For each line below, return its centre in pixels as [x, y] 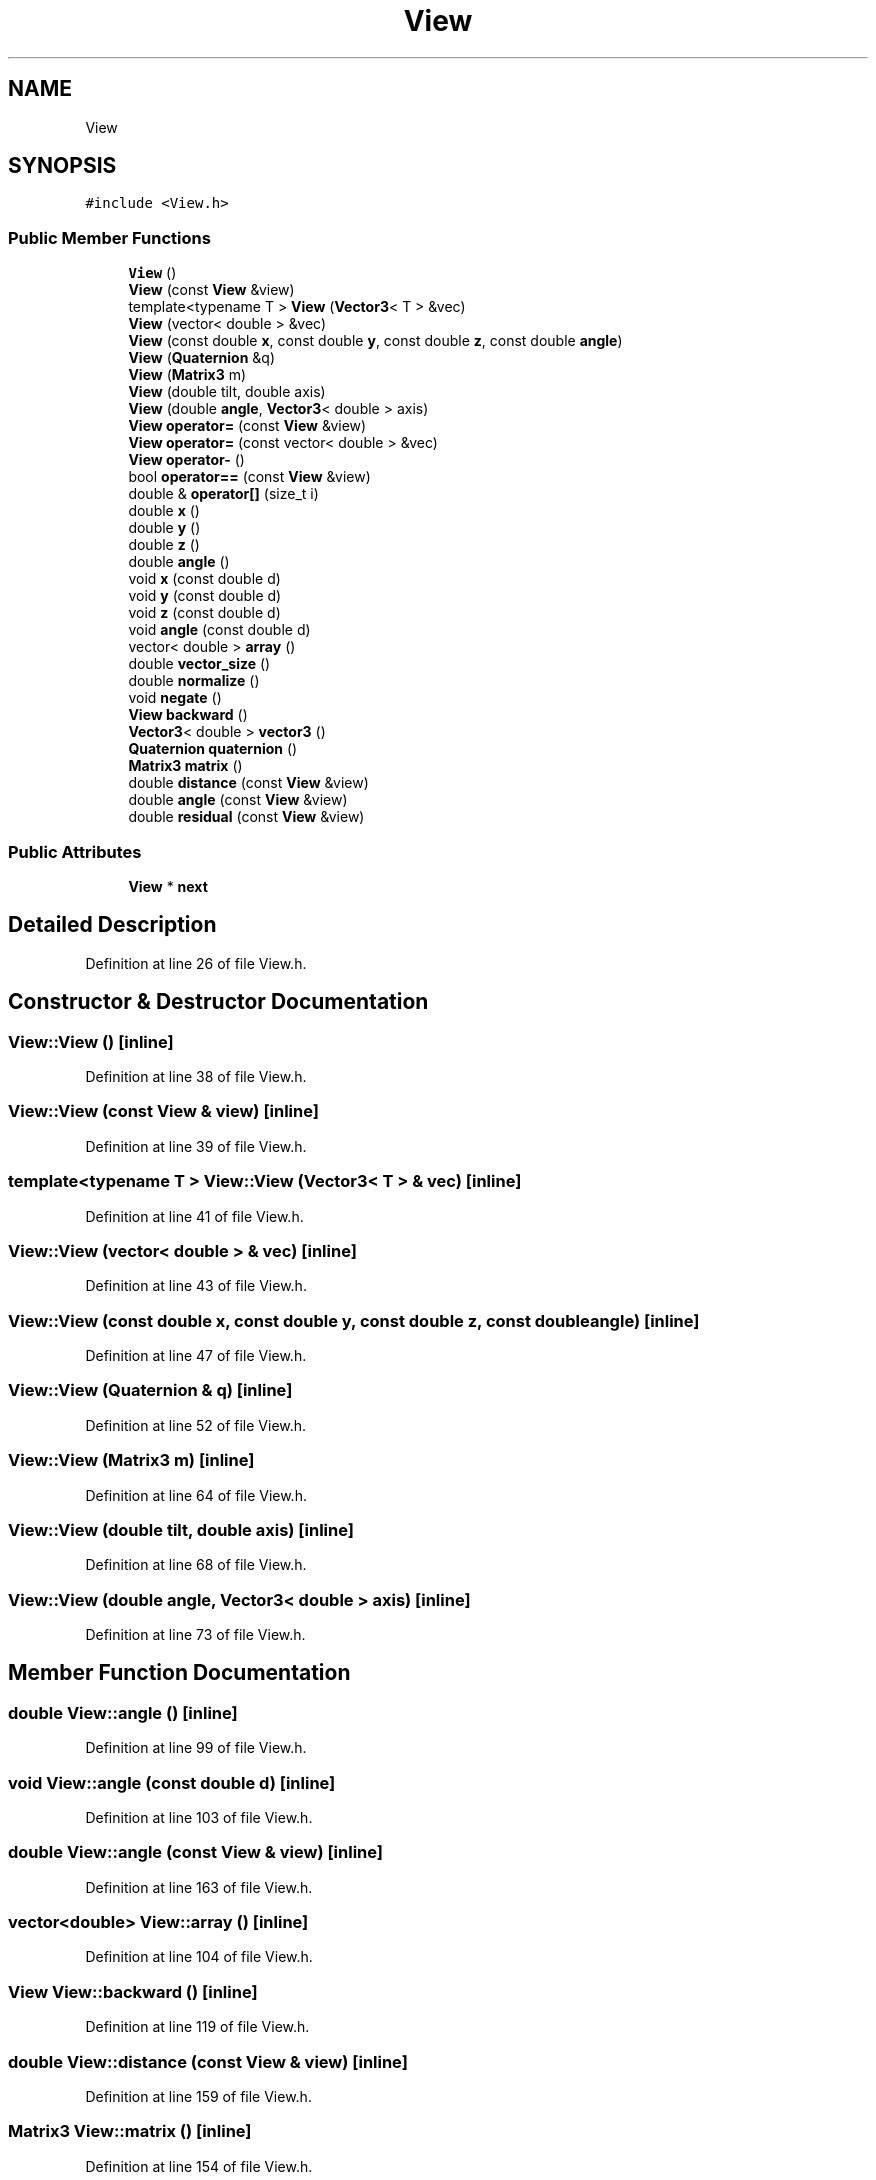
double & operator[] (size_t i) [223, 494]
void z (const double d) [204, 613]
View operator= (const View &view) [247, 426]
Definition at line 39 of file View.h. [196, 1146]
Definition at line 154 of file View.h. [199, 2166]
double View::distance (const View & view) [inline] [208, 2061]
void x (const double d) [204, 579]
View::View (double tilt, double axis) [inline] [181, 1529]
